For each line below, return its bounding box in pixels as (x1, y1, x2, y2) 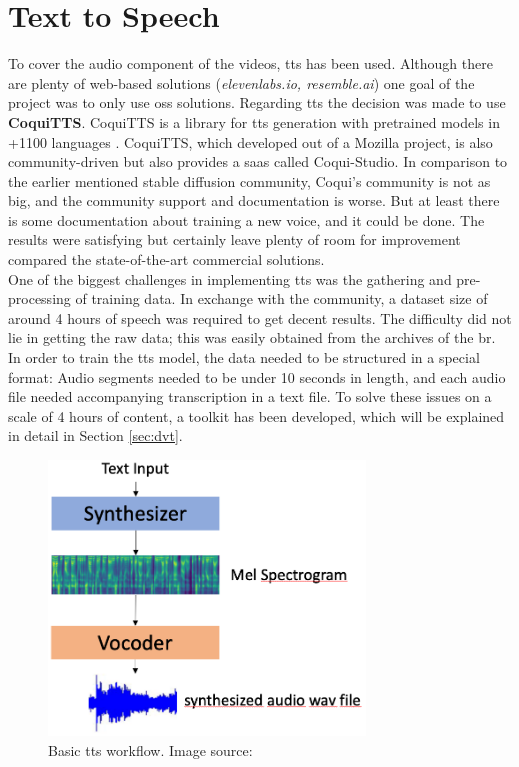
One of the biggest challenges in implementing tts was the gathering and (8, 268, 452, 289)
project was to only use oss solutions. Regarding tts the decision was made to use (8, 92, 506, 113)
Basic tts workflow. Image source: (48, 740, 253, 761)
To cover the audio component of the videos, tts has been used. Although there (8, 53, 493, 74)
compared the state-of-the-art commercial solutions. (8, 249, 325, 270)
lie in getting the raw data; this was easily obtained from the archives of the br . (8, 327, 496, 348)
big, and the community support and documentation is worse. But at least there (8, 190, 500, 211)
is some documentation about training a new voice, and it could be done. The (8, 209, 485, 230)
